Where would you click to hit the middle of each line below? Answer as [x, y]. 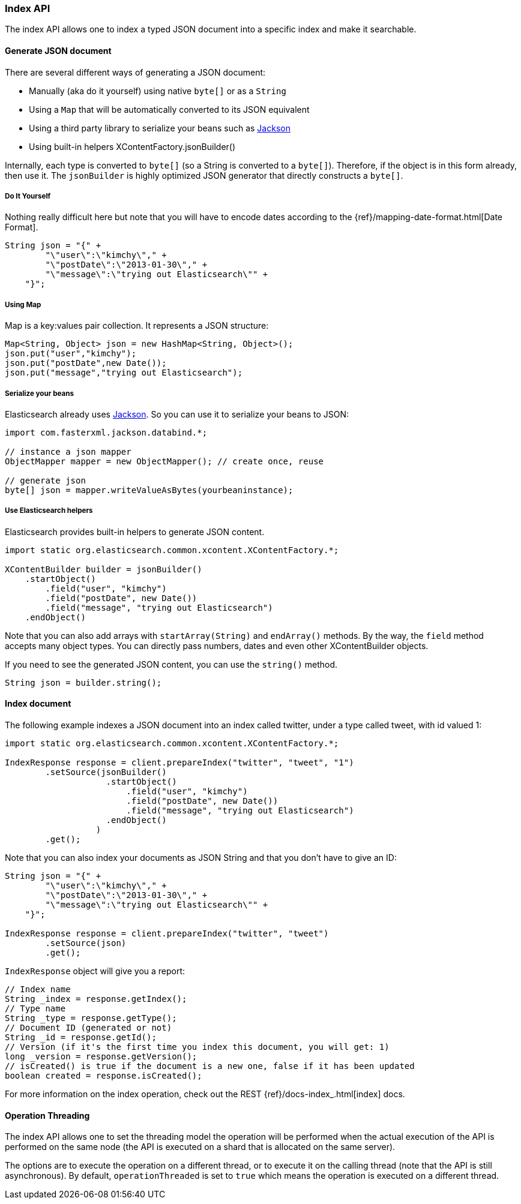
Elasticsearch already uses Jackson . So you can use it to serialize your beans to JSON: [177, 414]
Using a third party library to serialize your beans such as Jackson [160, 128]
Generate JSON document [58, 50]
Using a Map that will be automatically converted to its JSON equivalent [169, 109]
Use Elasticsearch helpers [49, 511]
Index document [38, 704]
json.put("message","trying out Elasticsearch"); [124, 373]
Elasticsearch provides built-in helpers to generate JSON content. [135, 532]
